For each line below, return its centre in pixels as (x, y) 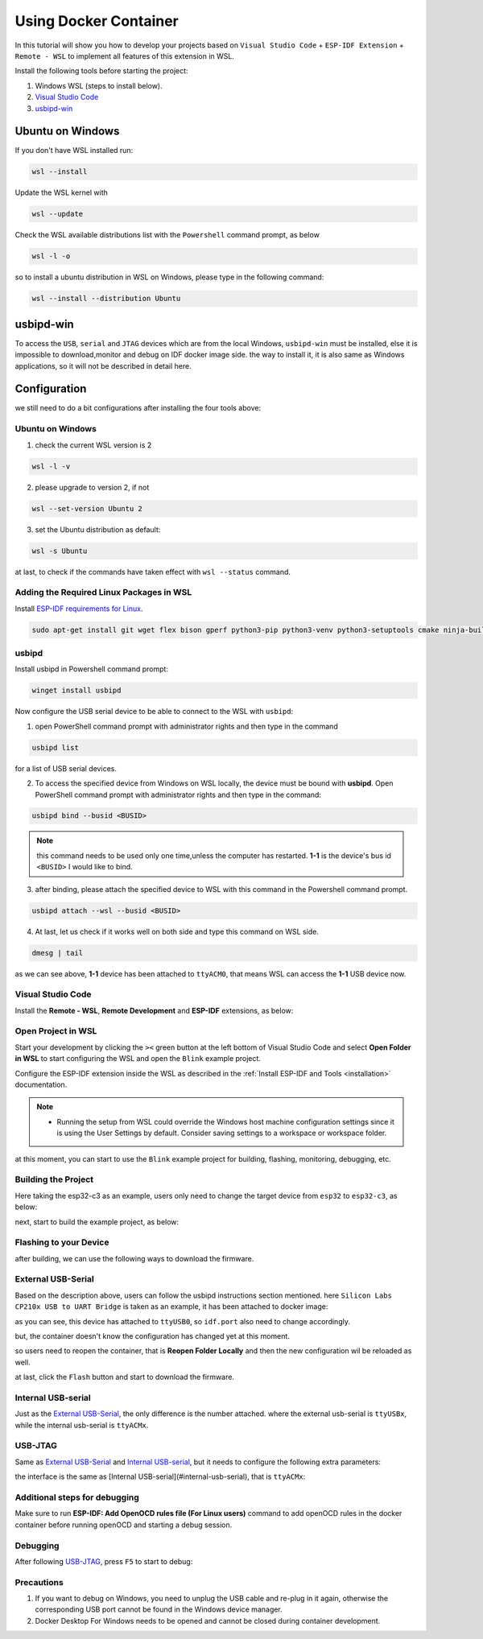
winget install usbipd (76, 691)
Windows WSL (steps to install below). (99, 85)
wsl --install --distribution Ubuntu (106, 299)
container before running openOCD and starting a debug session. (124, 1525)
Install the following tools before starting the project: (101, 71)
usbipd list (56, 747)
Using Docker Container (97, 21)
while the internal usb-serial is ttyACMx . (82, 1425)
